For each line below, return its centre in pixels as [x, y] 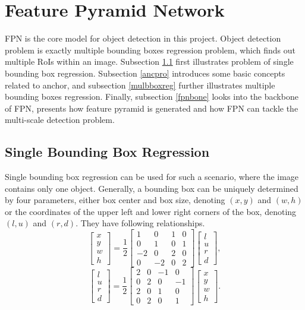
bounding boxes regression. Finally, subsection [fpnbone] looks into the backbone [152, 97]
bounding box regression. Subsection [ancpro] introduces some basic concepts [145, 73]
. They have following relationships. [140, 223]
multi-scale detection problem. [60, 120]
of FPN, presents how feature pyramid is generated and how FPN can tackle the [152, 108]
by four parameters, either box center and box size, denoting [115, 200]
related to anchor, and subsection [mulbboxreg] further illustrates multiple [140, 85]
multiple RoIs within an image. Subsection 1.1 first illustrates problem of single [149, 61]
